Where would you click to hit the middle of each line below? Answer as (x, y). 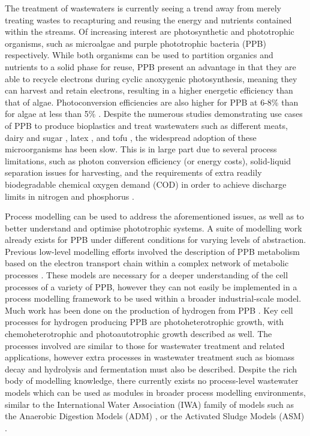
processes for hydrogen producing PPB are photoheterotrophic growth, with (145, 322)
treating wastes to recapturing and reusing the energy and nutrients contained (148, 19)
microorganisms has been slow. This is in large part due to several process (141, 149)
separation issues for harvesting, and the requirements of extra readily (133, 172)
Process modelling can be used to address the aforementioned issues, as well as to (154, 216)
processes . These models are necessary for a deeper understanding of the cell (147, 275)
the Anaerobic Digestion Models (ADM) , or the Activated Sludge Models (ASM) (155, 416)
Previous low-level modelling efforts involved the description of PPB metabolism (152, 251)
